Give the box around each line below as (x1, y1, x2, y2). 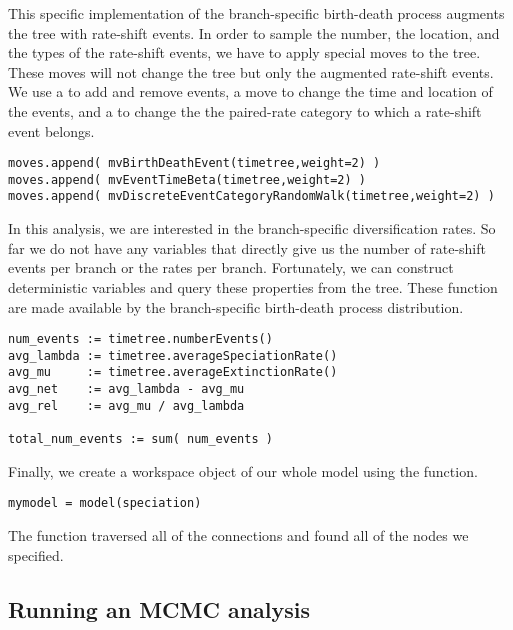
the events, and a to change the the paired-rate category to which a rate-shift (8, 100, 482, 121)
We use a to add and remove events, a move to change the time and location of (8, 81, 493, 102)
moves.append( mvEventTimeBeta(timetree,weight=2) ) (8, 172, 366, 187)
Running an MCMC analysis (8, 593, 311, 624)
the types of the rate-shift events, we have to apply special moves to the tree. (8, 42, 481, 63)
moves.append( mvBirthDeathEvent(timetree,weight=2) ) (8, 156, 381, 171)
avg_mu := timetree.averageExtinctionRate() (8, 365, 338, 380)
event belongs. (8, 120, 95, 141)
